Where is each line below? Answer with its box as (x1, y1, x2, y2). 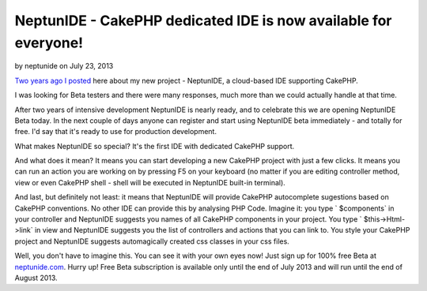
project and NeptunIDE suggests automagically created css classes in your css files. (14, 237, 290, 246)
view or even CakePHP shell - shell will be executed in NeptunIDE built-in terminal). (14, 177, 286, 187)
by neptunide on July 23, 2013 (14, 62, 114, 71)
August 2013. (14, 273, 59, 282)
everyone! (14, 34, 84, 51)
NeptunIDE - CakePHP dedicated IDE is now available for (14, 12, 392, 29)
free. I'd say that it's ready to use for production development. (14, 127, 217, 136)
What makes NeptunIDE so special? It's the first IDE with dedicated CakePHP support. (14, 141, 295, 151)
